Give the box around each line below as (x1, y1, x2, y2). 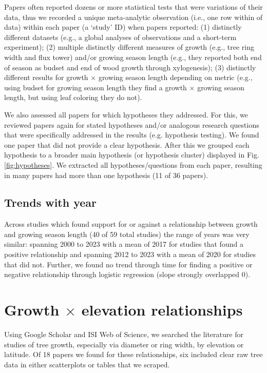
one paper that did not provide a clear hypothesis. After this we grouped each (4, 139, 250, 150)
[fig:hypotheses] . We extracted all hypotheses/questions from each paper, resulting (4, 159, 262, 170)
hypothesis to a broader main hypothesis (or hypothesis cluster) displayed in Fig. (4, 149, 259, 160)
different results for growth (4, 72, 88, 83)
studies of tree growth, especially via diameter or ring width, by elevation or (4, 339, 244, 349)
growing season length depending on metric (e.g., (98, 72, 253, 83)
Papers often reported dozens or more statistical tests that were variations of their (4, 2, 263, 12)
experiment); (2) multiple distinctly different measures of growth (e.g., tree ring (4, 42, 254, 52)
